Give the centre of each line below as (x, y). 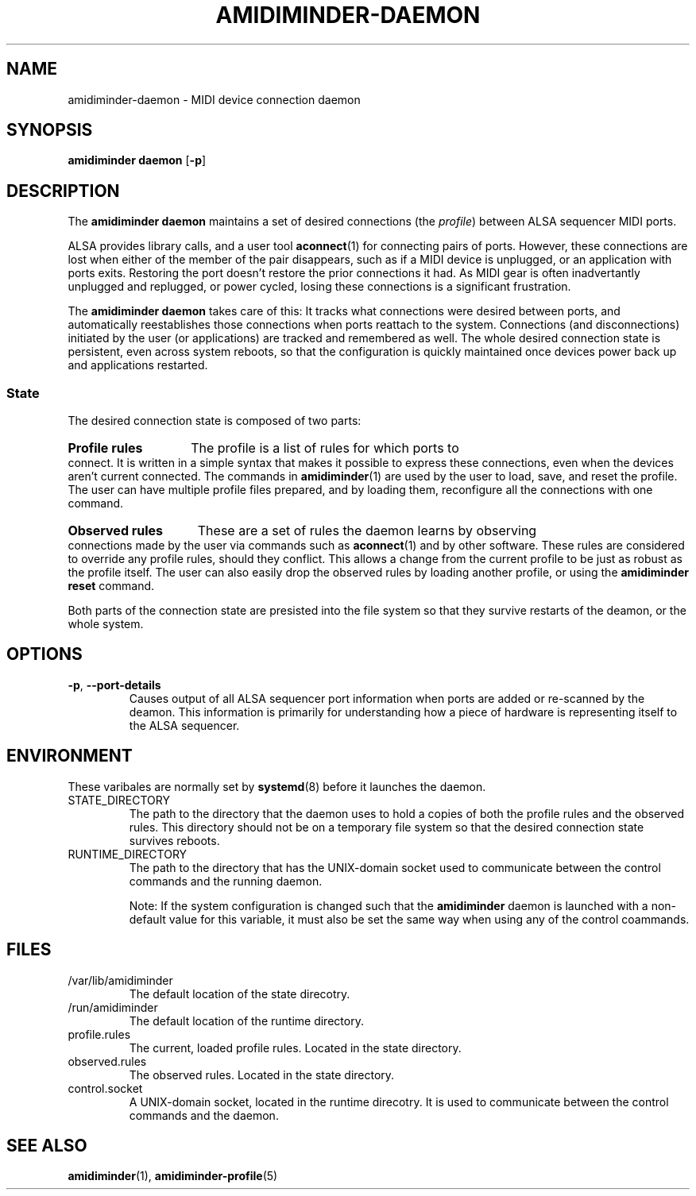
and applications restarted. (138, 365)
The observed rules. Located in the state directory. (262, 1074)
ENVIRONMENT (70, 756)
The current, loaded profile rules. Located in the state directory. (295, 1047)
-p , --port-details (114, 685)
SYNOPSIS (50, 130)
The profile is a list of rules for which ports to (325, 448)
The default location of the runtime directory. (246, 1020)
